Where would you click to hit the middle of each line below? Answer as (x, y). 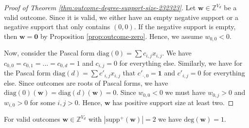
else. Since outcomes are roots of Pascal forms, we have (86, 82)
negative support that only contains (57, 27)
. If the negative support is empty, (185, 27)
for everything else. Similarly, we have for (181, 63)
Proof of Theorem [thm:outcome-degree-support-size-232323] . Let (100, 7)
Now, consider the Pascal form (49, 53)
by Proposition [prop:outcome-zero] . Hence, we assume (121, 36)
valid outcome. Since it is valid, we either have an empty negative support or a (121, 17)
